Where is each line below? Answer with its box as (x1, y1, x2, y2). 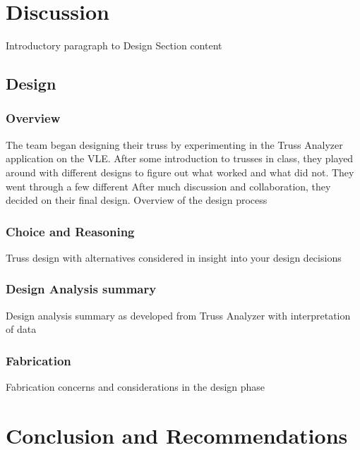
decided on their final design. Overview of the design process (6, 193, 268, 207)
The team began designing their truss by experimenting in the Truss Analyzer (6, 137, 343, 152)
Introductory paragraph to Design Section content (6, 38, 222, 53)
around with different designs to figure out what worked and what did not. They (6, 164, 354, 179)
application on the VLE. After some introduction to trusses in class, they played (6, 151, 354, 166)
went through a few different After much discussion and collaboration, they (6, 178, 331, 193)
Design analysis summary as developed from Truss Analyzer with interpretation (6, 308, 351, 322)
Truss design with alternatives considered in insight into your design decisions (6, 250, 342, 264)
